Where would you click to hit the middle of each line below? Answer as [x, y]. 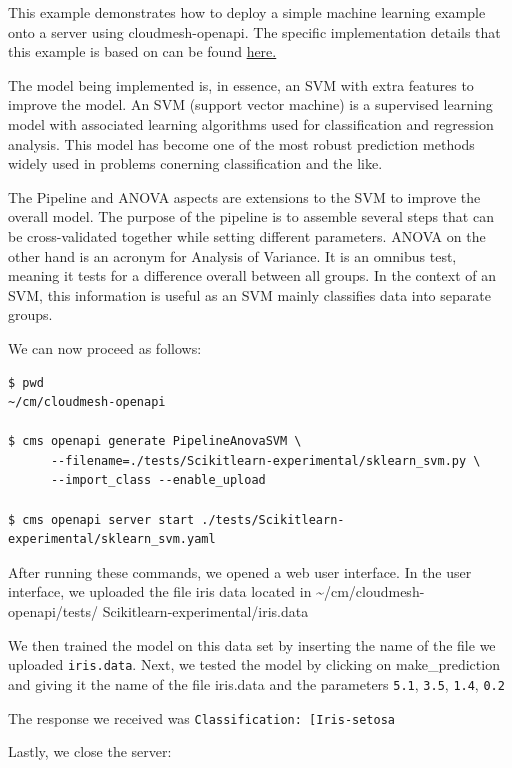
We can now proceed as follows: [105, 347]
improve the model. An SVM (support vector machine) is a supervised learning [250, 104]
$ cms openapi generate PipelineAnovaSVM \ [155, 441]
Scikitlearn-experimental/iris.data [205, 611]
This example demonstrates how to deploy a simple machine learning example [247, 12]
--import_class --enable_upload [158, 480]
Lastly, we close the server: [90, 751]
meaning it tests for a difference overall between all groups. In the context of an [252, 275]
